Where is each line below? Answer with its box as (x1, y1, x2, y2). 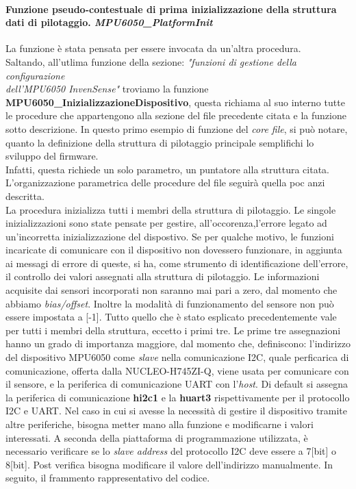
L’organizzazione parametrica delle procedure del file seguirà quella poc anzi (5, 175, 325, 190)
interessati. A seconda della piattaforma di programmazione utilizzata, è (5, 430, 308, 444)
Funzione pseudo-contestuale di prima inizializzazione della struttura (5, 1, 337, 16)
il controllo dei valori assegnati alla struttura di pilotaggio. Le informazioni (5, 269, 320, 284)
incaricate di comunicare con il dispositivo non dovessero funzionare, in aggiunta (5, 242, 342, 257)
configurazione (5, 68, 65, 82)
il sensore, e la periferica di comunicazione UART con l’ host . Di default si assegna (5, 377, 348, 391)
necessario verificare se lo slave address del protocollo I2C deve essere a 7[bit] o (5, 444, 337, 458)
